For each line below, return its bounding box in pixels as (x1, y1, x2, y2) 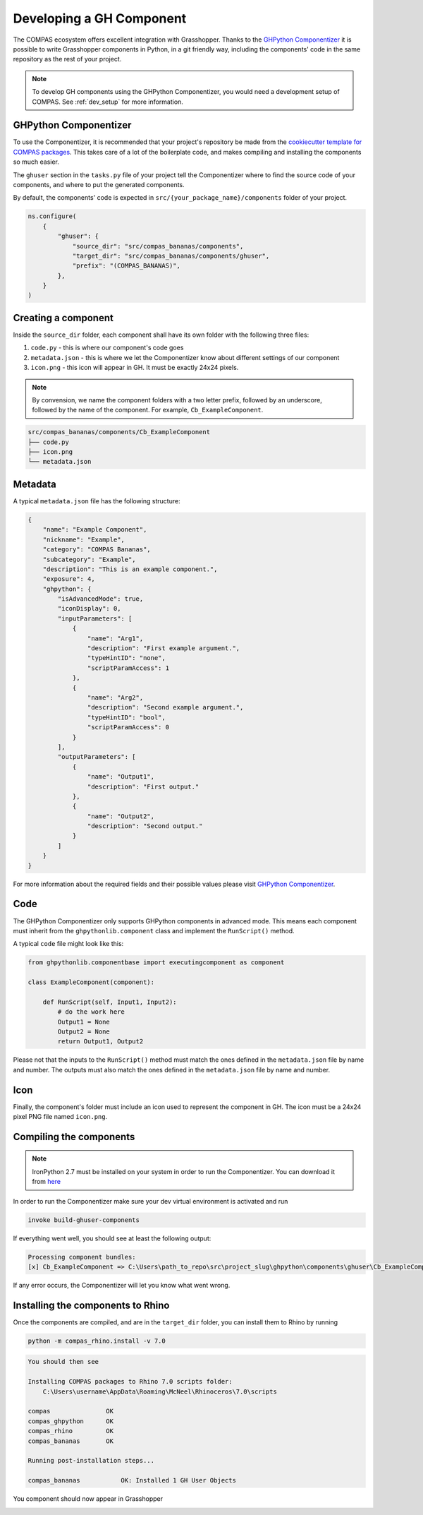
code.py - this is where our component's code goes (30, 343, 184, 352)
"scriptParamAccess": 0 (87, 724, 169, 731)
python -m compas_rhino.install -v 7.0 (27, 1336, 166, 1345)
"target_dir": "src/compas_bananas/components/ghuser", (72, 251, 270, 260)
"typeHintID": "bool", (87, 713, 166, 721)
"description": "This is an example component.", (42, 565, 218, 573)
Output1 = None (57, 1017, 111, 1026)
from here (32, 1178, 61, 1186)
